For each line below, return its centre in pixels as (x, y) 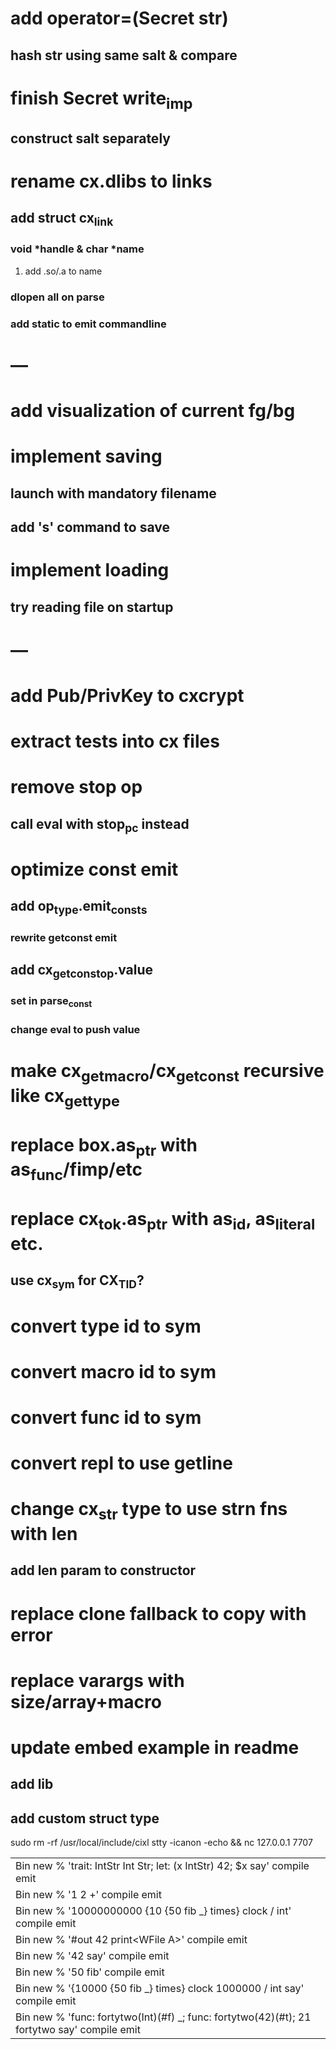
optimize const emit (94, 869)
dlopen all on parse (57, 297)
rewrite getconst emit (64, 937)
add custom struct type (85, 1818)
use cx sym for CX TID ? (77, 1282)
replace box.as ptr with (104, 1146)
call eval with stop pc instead (100, 825)
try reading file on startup (92, 607)
